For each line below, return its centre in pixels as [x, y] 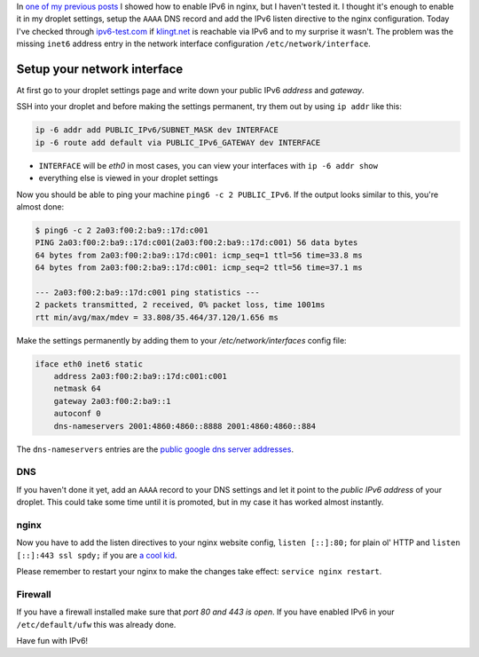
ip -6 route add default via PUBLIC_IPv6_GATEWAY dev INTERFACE [178, 142]
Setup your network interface [100, 69]
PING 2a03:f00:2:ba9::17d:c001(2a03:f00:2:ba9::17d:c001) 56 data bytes [196, 243]
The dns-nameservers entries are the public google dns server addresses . [155, 449]
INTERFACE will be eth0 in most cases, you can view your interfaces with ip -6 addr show [208, 165]
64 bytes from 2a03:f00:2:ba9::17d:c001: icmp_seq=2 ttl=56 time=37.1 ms [199, 268]
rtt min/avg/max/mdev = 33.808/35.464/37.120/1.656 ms [157, 317]
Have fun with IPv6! [52, 641]
